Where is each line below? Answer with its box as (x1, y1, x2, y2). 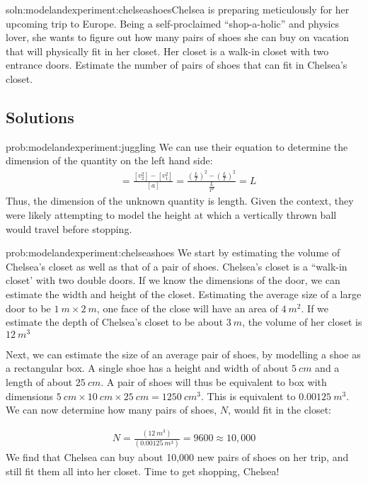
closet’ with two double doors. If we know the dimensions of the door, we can (6, 273, 340, 288)
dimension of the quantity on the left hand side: (6, 153, 213, 168)
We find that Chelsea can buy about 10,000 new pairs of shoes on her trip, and (6, 450, 349, 465)
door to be (6, 300, 51, 315)
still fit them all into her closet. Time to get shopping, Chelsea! (6, 464, 280, 479)
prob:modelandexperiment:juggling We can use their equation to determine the (6, 139, 348, 154)
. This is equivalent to (201, 388, 296, 403)
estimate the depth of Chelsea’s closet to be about (6, 314, 224, 329)
